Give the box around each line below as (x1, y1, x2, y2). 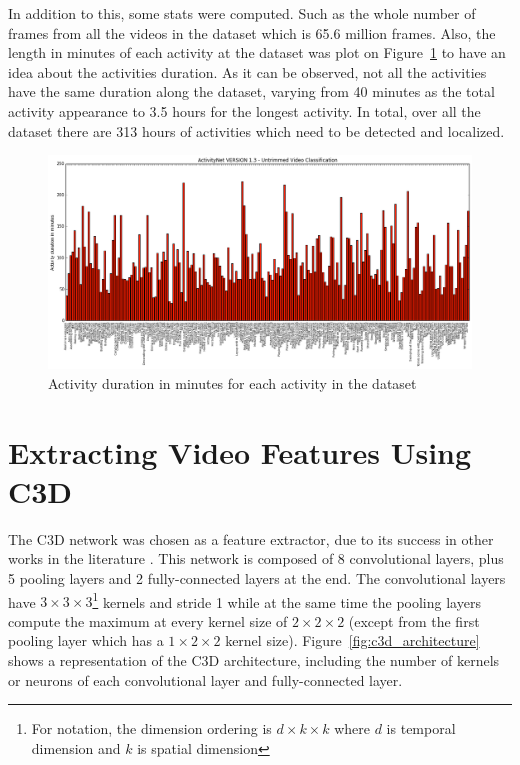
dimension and (31, 737, 121, 758)
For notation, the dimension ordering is (31, 718, 272, 739)
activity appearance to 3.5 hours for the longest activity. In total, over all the (8, 100, 481, 121)
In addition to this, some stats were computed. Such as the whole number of (8, 3, 476, 23)
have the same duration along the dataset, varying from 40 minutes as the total (8, 81, 495, 102)
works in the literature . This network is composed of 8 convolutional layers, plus (8, 548, 504, 569)
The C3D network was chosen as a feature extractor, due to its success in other (8, 528, 494, 549)
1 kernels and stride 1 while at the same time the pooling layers (92, 588, 481, 612)
